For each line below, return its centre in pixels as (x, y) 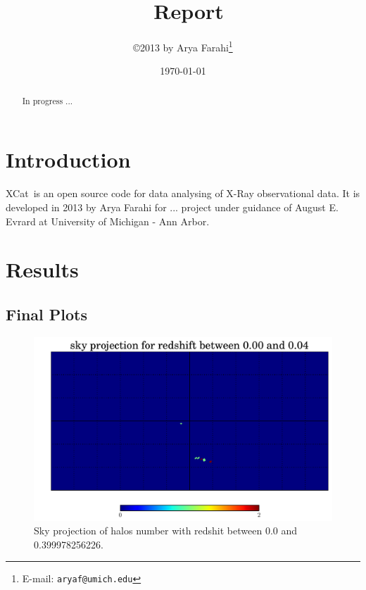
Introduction (68, 159)
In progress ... (48, 100)
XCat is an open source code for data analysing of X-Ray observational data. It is (183, 193)
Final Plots (47, 314)
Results (42, 269)
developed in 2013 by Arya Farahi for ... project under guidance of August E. (172, 207)
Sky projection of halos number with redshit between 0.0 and (166, 531)
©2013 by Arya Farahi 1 (183, 46)
